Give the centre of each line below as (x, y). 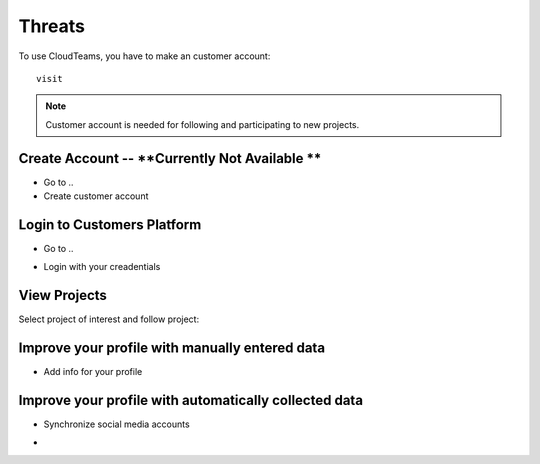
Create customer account (96, 196)
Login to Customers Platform (110, 224)
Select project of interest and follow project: (109, 319)
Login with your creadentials (102, 267)
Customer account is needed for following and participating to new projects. (202, 124)
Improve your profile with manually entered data (171, 348)
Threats (51, 26)
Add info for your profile (93, 372)
